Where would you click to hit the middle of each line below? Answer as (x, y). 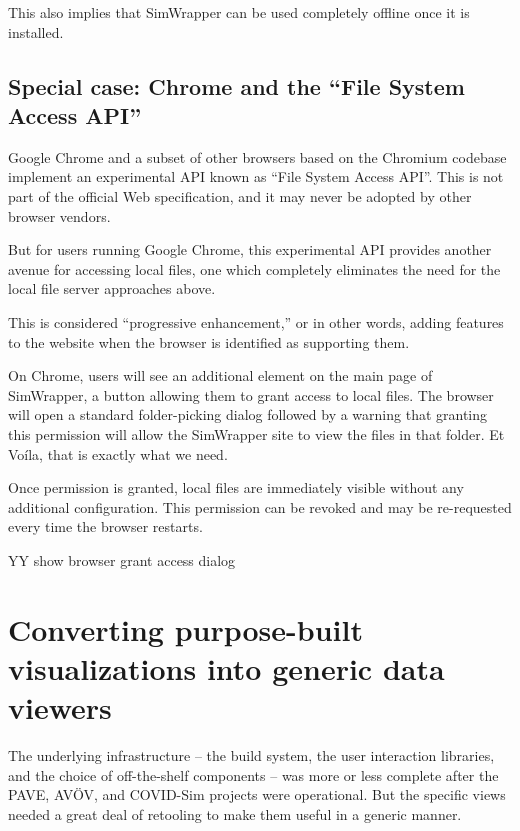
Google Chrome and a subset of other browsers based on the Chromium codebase (257, 156)
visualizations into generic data (226, 667)
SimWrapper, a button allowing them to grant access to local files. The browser (251, 394)
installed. (36, 31)
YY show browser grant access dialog (122, 559)
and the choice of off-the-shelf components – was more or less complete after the (253, 774)
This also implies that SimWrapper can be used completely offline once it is (239, 12)
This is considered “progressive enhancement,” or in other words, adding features (256, 321)
